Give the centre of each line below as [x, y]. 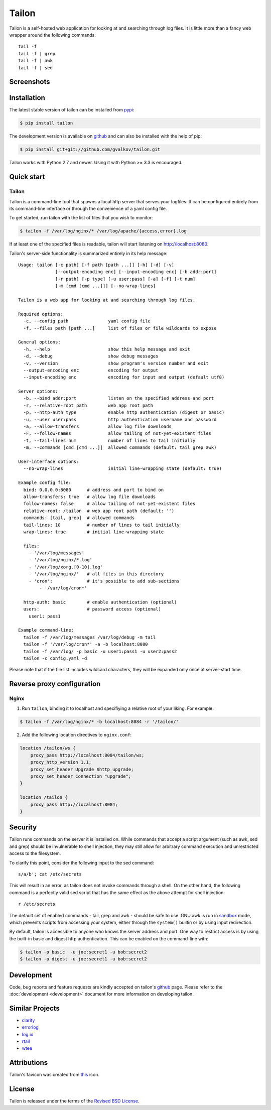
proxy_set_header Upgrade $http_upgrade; [82, 769]
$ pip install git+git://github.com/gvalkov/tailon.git [90, 150]
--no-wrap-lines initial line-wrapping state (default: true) [123, 469]
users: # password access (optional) [92, 609]
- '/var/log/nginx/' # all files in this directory [96, 574]
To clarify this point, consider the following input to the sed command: [82, 862]
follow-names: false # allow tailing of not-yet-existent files [109, 504]
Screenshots [30, 82]
